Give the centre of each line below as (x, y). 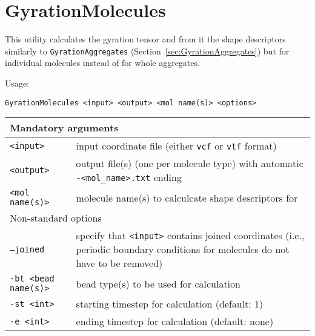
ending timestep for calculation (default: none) (175, 321)
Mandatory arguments (64, 128)
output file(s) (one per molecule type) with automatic (190, 163)
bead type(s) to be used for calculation (158, 283)
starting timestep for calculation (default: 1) (170, 304)
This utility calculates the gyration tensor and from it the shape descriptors (145, 39)
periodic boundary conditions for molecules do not (183, 249)
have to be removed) (119, 263)
